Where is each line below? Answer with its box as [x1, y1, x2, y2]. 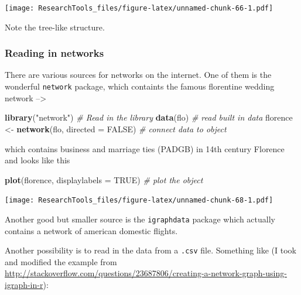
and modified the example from [5, 255, 117, 267]
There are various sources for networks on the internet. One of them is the [5, 68, 272, 81]
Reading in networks [5, 46, 104, 60]
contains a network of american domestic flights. [5, 224, 178, 236]
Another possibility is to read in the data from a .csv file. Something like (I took [5, 244, 297, 256]
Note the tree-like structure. [5, 20, 105, 33]
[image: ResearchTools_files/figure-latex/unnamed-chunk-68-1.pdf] [5, 196, 273, 205]
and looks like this [5, 154, 70, 166]
